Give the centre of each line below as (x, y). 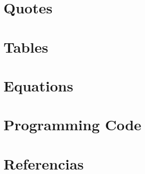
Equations (38, 85)
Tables (26, 46)
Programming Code (72, 125)
